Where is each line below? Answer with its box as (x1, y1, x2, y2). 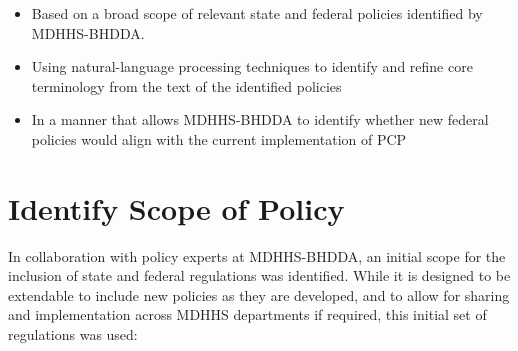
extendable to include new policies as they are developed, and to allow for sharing (8, 284, 510, 305)
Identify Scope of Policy (8, 187, 345, 228)
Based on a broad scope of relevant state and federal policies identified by (31, 3, 483, 23)
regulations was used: (8, 324, 138, 345)
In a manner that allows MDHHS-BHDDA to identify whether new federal (31, 109, 489, 130)
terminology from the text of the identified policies (31, 75, 342, 96)
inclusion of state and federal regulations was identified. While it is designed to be (8, 265, 511, 286)
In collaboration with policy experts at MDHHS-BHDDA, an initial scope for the (8, 245, 506, 266)
